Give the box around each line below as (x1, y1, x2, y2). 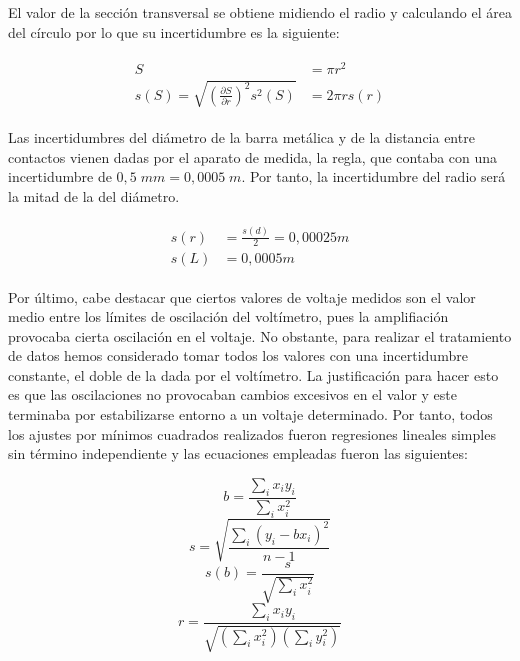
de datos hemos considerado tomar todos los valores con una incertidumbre (8, 345, 468, 366)
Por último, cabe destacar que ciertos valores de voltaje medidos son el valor (8, 286, 476, 307)
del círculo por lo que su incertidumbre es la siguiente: (8, 21, 340, 42)
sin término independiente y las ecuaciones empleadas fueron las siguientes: (8, 443, 468, 464)
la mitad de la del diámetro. (8, 185, 180, 206)
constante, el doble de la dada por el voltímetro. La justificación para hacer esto (8, 364, 499, 385)
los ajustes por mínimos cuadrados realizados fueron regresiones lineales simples (8, 423, 496, 444)
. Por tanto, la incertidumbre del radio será (241, 166, 506, 187)
